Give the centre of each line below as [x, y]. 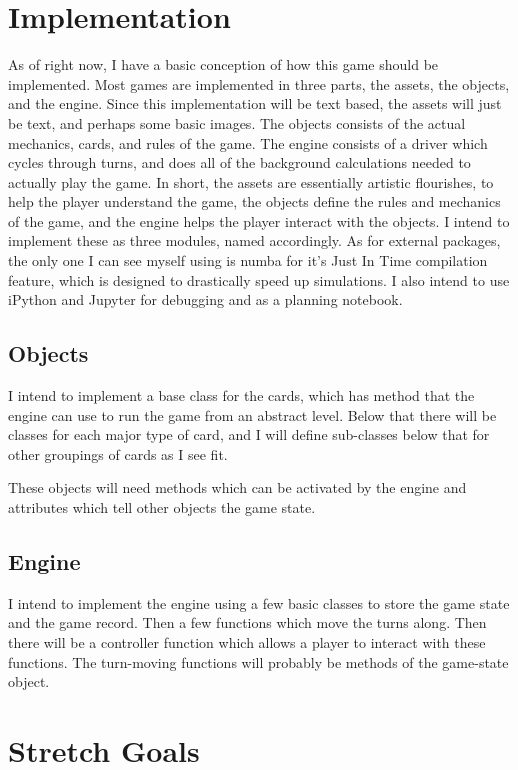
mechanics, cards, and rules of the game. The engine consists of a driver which [248, 142]
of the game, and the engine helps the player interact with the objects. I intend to [259, 220]
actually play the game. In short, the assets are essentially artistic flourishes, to [251, 181]
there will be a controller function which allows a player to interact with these [247, 642]
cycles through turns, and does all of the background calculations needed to [239, 162]
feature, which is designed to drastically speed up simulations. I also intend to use [259, 279]
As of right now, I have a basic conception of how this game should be [223, 64]
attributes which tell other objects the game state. [162, 507]
